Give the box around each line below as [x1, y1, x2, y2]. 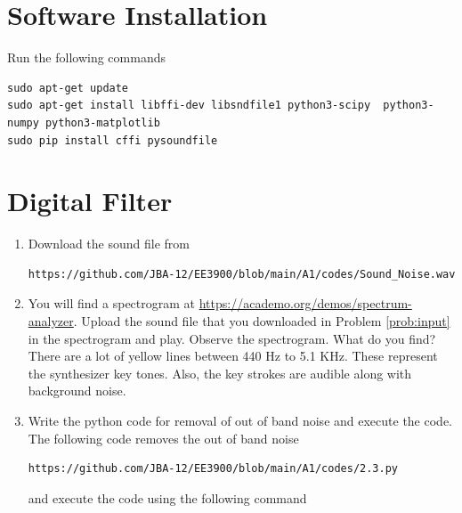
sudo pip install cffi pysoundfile [7, 134, 218, 147]
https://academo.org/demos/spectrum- [199, 294, 412, 313]
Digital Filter [7, 183, 173, 219]
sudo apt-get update [7, 81, 129, 94]
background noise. [28, 381, 126, 400]
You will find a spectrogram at [28, 294, 196, 313]
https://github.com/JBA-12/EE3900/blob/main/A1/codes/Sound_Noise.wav [28, 267, 456, 281]
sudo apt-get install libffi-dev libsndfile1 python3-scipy [7, 99, 371, 112]
